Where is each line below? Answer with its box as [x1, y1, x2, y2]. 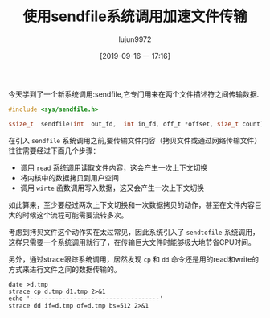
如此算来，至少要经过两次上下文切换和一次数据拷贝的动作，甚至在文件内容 [8, 200, 255, 209]
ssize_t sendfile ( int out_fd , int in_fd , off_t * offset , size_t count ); [8, 120, 268, 128]
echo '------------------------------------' [8, 295, 163, 303]
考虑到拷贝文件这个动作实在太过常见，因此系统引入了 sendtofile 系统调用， [8, 227, 260, 237]
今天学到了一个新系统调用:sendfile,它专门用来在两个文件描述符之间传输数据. [8, 89, 260, 99]
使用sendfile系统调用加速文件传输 [22, 7, 247, 26]
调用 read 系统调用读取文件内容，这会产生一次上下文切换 [19, 163, 208, 172]
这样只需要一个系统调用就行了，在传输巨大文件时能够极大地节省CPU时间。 [8, 237, 256, 246]
